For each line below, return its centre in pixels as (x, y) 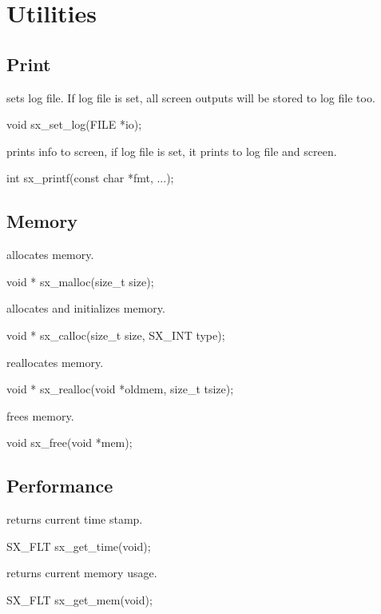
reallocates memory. (55, 362)
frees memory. (40, 415)
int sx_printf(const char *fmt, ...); (90, 178)
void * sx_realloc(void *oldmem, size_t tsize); (120, 389)
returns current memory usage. (82, 573)
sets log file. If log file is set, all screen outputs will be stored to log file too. (191, 97)
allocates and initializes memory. (86, 308)
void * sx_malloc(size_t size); (80, 281)
